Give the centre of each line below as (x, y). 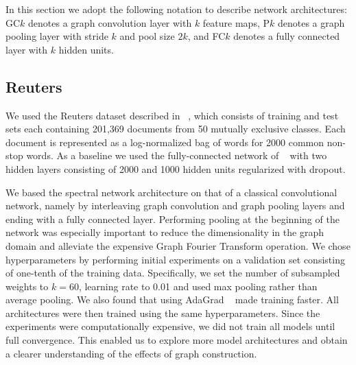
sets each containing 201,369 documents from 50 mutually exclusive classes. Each (176, 129)
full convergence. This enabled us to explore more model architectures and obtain (177, 340)
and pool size (147, 36)
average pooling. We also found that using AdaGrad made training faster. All (172, 299)
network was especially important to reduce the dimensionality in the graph (165, 232)
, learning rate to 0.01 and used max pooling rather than (198, 286)
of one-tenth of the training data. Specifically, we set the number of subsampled (173, 273)
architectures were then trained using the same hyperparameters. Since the (163, 313)
